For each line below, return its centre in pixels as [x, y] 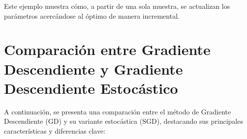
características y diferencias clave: [55, 130]
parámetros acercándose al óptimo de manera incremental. [92, 15]
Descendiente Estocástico [91, 88]
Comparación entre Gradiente [107, 49]
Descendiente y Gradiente [93, 69]
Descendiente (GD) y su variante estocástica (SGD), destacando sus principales [123, 121]
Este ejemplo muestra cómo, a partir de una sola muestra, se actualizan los [117, 6]
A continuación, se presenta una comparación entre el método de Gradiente [118, 111]
